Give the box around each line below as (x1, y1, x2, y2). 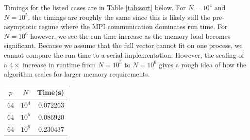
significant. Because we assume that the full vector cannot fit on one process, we (4, 40, 243, 50)
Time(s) (37, 87, 65, 97)
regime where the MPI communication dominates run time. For (39, 21, 228, 31)
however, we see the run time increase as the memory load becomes (30, 31, 231, 41)
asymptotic (4, 21, 37, 31)
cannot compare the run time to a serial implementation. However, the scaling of (4, 49, 244, 60)
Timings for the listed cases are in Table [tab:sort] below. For (4, 2, 186, 12)
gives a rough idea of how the (159, 59, 247, 69)
